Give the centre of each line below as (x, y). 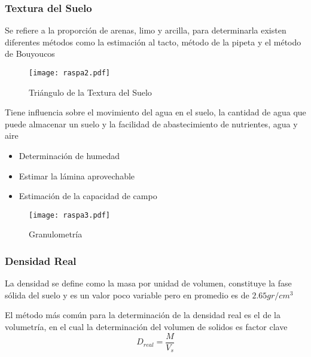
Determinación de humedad (69, 156)
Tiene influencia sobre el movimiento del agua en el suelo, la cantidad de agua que (155, 112)
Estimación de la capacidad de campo (88, 196)
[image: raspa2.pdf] (70, 73)
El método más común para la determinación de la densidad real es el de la (143, 315)
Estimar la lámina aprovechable (77, 176)
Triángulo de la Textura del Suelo (90, 92)
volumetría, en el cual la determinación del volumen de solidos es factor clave (146, 327)
